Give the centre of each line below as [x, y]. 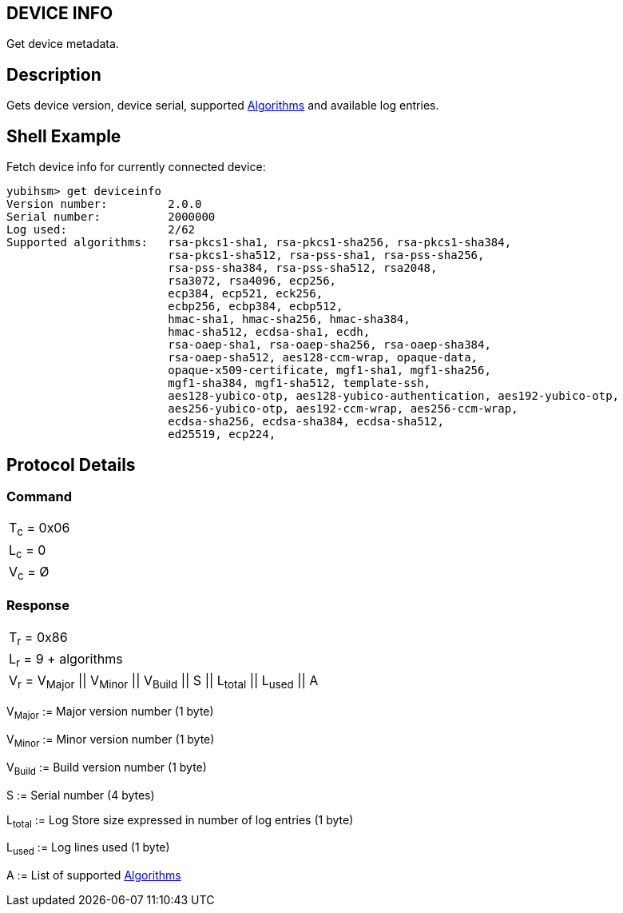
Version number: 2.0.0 [104, 204]
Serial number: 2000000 [111, 217]
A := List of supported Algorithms [94, 875]
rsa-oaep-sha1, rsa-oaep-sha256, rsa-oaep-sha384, [329, 345]
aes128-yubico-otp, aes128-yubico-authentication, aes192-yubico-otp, [394, 396]
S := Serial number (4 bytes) [81, 795]
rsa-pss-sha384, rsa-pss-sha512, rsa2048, [303, 268]
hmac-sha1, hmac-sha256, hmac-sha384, [289, 319]
